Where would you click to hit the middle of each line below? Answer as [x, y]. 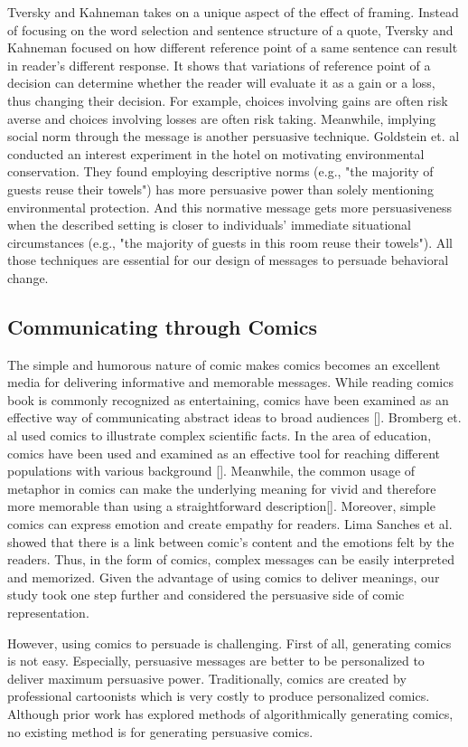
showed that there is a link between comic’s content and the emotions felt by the [231, 541]
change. [28, 277]
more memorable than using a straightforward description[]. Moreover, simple [221, 506]
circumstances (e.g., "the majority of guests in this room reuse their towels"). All [230, 242]
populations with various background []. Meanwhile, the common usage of [211, 471]
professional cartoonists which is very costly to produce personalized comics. [219, 696]
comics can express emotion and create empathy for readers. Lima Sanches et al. [230, 524]
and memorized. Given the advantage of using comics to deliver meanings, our [224, 577]
